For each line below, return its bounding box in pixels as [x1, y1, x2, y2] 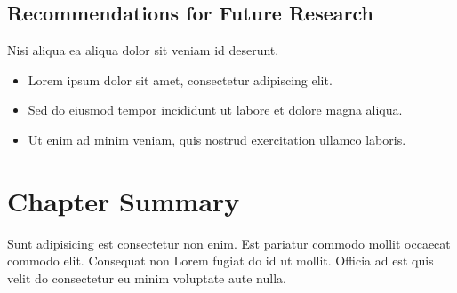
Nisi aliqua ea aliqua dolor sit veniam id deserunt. [7, 41, 279, 59]
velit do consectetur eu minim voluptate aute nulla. [7, 268, 286, 287]
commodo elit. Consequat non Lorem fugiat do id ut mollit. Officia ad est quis [7, 251, 434, 270]
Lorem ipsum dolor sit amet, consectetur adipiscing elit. [28, 70, 333, 89]
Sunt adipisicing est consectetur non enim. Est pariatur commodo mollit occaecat [7, 234, 451, 252]
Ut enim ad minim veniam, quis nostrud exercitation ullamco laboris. [28, 130, 406, 148]
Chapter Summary [7, 182, 240, 218]
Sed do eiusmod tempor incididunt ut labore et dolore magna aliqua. [28, 100, 403, 119]
